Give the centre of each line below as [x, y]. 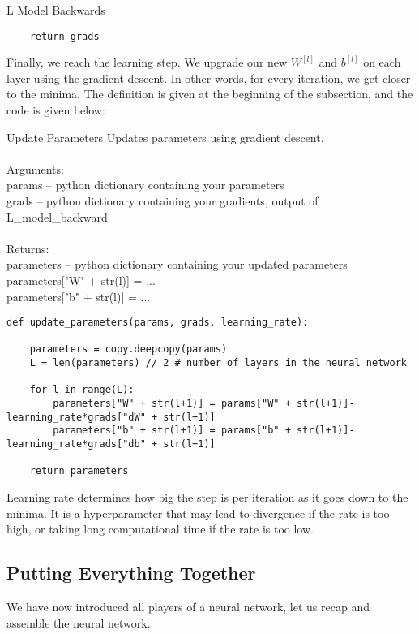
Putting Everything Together [131, 573]
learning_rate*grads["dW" [76, 417]
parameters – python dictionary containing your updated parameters [177, 264]
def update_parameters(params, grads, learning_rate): [158, 323]
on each [382, 62]
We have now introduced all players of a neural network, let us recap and [188, 607]
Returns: [28, 248]
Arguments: [35, 168]
